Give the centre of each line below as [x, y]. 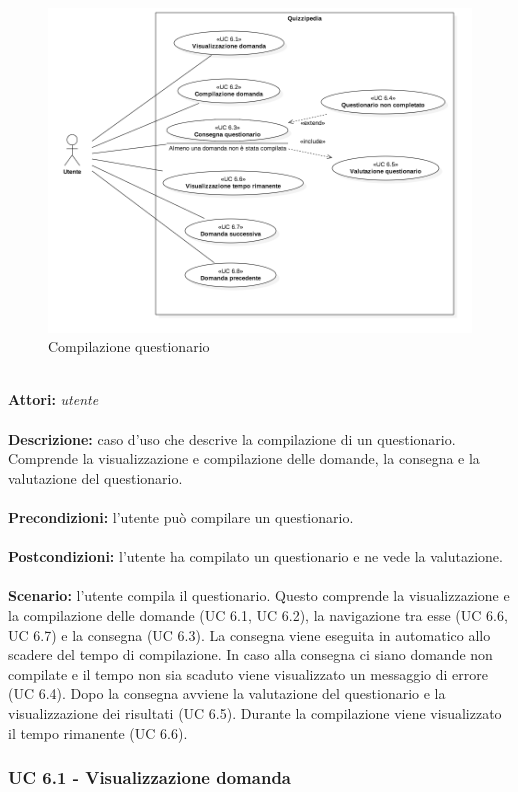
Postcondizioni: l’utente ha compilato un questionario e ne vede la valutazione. [255, 556]
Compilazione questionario [129, 346]
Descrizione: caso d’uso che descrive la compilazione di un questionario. [232, 438]
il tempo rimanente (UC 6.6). [98, 732]
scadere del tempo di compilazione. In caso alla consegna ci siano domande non [250, 654]
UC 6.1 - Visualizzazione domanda [149, 777]
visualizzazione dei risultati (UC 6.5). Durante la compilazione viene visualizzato [255, 712]
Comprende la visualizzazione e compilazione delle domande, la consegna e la [244, 458]
